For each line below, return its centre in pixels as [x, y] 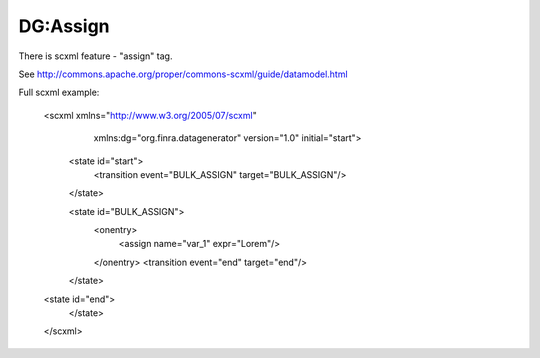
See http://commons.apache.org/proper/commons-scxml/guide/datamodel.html [183, 74]
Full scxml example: [59, 92]
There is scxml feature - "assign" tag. [95, 56]
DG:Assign [64, 26]
